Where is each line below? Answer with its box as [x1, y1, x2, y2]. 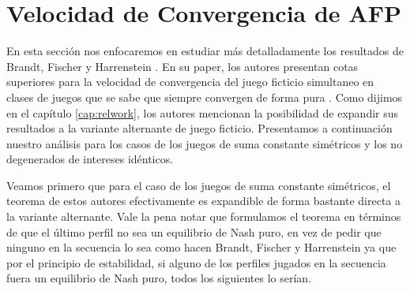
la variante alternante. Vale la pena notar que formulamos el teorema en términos [6, 208, 401, 225]
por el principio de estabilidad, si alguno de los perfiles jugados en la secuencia [6, 254, 386, 270]
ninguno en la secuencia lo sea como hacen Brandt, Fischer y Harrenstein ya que [6, 239, 397, 256]
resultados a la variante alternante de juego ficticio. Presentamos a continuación [6, 120, 393, 136]
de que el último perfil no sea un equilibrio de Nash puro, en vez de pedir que [6, 223, 382, 240]
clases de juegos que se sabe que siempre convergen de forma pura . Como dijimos [6, 88, 403, 105]
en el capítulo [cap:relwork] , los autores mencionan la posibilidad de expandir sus [6, 104, 399, 121]
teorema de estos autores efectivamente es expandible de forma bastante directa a [6, 192, 401, 209]
